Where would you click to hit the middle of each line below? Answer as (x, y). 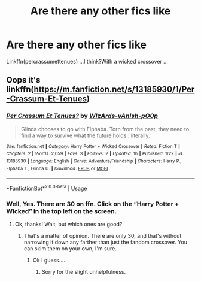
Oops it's (23, 80)
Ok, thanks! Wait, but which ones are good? (68, 224)
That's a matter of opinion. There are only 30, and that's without (103, 236)
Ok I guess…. (49, 260)
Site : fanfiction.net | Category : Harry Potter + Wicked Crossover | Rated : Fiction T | (93, 146)
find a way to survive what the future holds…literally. (86, 135)
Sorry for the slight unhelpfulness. (84, 272)
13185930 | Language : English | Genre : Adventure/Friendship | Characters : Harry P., (94, 161)
